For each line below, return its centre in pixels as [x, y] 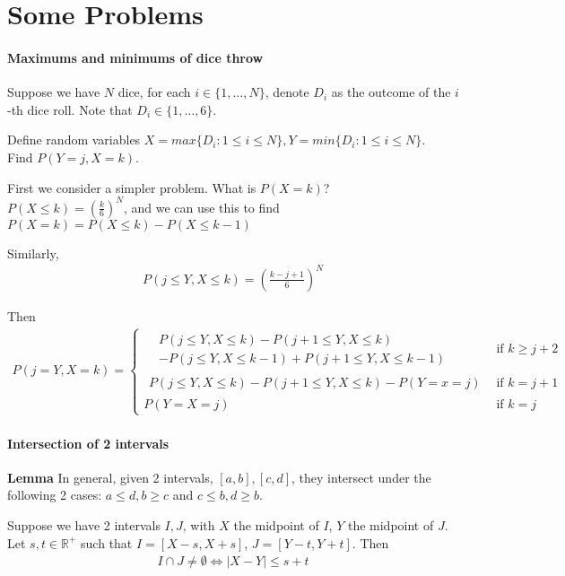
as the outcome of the [391, 92]
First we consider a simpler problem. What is [132, 187]
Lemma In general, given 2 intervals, [110, 477]
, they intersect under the [361, 477]
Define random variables [74, 140]
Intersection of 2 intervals [88, 443]
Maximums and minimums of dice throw [135, 57]
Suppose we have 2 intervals [84, 525]
